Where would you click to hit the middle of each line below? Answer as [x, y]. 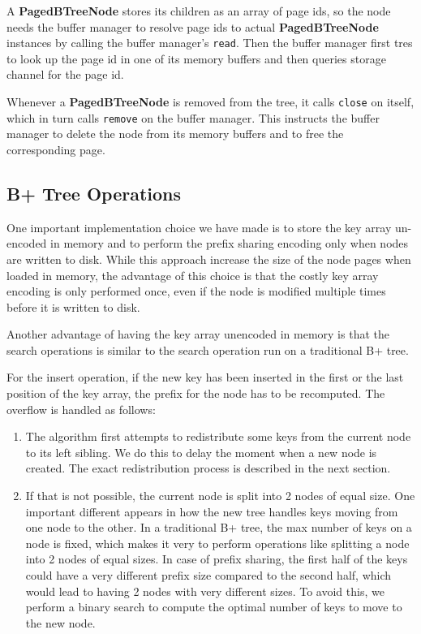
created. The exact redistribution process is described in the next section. [208, 468]
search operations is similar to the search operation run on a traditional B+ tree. [208, 349]
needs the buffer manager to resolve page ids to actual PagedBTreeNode [193, 26]
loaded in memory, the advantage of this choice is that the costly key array [193, 275]
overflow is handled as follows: [81, 409]
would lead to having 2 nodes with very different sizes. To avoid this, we [205, 591]
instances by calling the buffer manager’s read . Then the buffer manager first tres [210, 43]
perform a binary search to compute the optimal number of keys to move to [214, 607]
